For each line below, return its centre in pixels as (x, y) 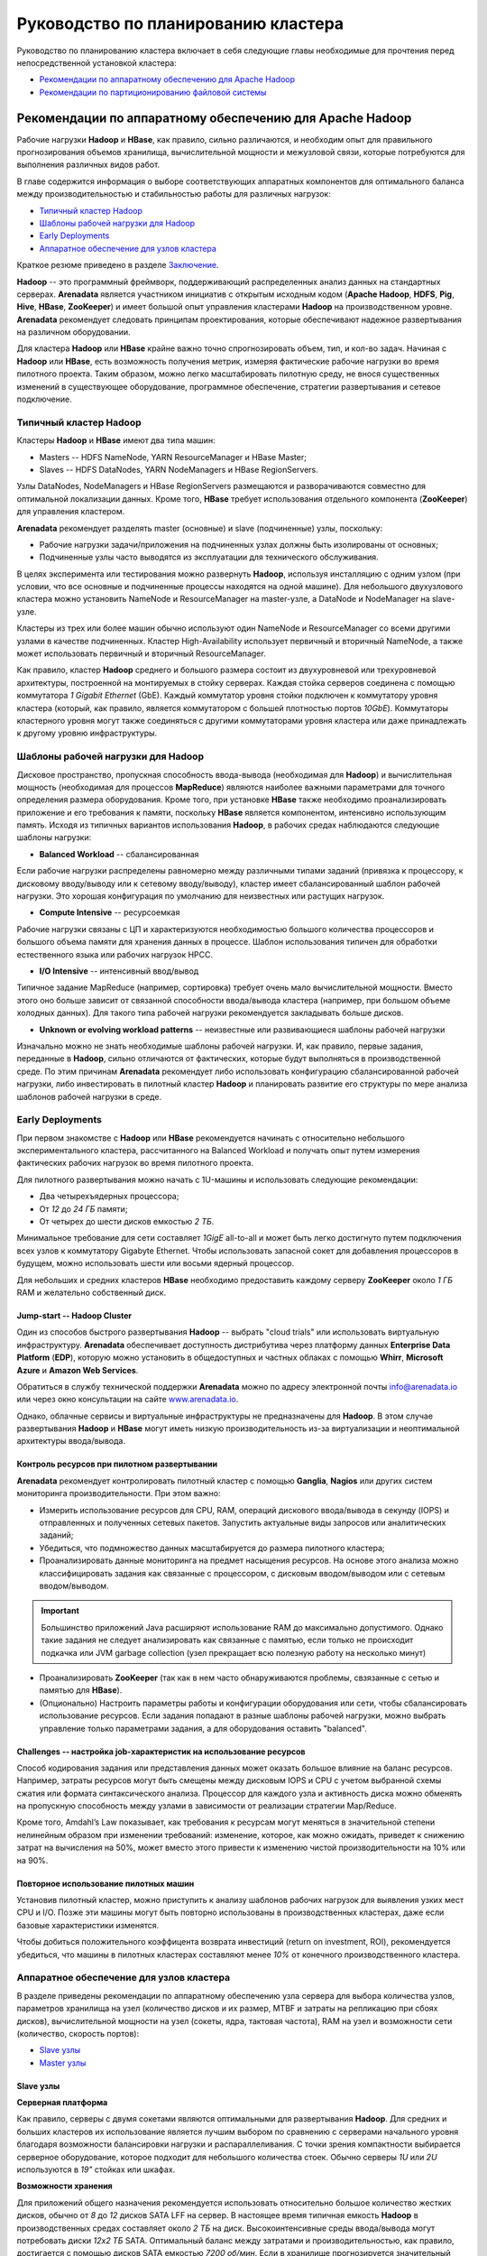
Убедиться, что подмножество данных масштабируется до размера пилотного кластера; (212, 1548)
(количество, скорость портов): (78, 2033)
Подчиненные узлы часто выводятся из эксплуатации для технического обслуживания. (209, 557)
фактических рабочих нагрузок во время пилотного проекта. (135, 1163)
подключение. (44, 399)
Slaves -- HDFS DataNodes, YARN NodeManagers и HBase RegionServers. (179, 469)
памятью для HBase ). (81, 1690)
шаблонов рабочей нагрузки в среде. (89, 1096)
